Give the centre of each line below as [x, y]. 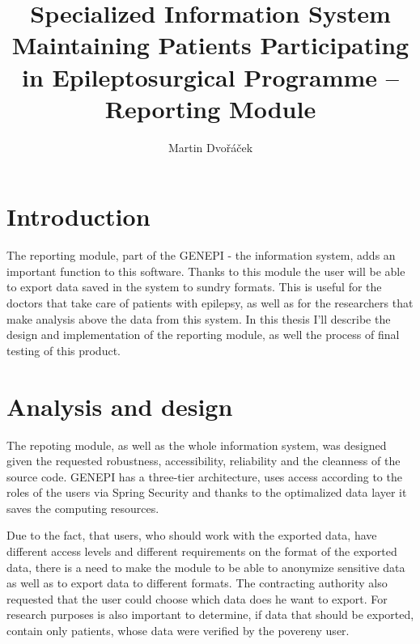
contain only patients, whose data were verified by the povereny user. [178, 631]
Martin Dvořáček [210, 147]
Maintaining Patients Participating [210, 45]
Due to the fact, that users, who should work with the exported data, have [192, 535]
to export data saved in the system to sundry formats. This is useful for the [194, 287]
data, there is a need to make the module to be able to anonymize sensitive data [206, 567]
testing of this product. [64, 350]
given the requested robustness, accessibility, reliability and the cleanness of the [204, 461]
